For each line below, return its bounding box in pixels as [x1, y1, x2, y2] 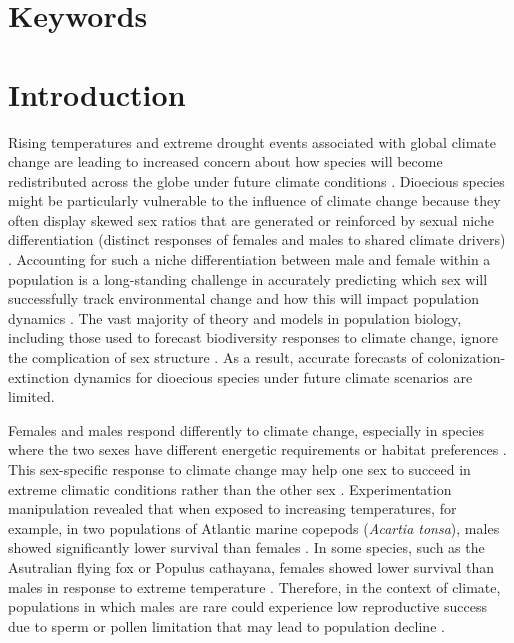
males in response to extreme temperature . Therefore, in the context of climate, [8, 576, 501, 597]
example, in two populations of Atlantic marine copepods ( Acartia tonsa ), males [8, 517, 500, 538]
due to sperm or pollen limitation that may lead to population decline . [8, 615, 445, 636]
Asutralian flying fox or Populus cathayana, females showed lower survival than [8, 556, 495, 577]
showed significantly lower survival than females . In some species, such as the [8, 537, 485, 558]
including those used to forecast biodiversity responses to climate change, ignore [8, 327, 498, 348]
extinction [8, 366, 70, 387]
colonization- [427, 347, 506, 368]
